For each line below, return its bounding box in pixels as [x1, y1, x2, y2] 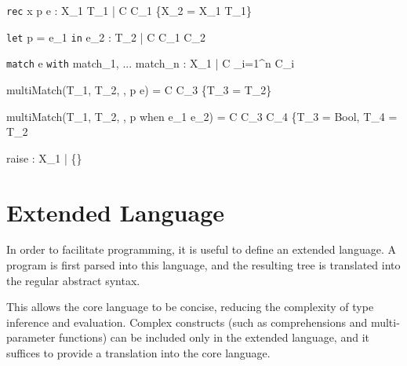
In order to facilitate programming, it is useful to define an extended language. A [6, 241, 396, 258]
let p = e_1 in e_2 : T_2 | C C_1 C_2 [6, 28, 205, 45]
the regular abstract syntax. [6, 272, 140, 288]
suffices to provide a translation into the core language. [6, 345, 271, 361]
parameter [6, 329, 56, 346]
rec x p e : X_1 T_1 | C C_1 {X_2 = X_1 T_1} [6, 2, 253, 18]
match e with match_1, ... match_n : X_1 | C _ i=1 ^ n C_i [6, 55, 295, 71]
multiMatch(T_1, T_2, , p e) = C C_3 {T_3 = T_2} [6, 81, 272, 97]
